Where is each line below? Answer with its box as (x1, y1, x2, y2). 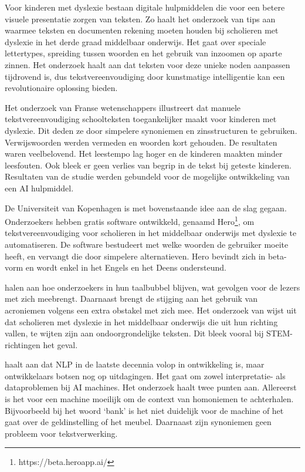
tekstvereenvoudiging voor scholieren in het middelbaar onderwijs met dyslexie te (5, 227, 297, 239)
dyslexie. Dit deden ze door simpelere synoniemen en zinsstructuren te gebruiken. (5, 124, 297, 136)
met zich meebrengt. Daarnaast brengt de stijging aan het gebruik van (5, 292, 258, 305)
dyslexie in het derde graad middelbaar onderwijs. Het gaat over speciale (5, 35, 266, 48)
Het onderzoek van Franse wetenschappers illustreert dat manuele (5, 101, 241, 113)
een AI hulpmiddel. (5, 181, 74, 194)
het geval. (43, 338, 78, 350)
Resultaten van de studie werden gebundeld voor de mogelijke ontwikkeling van (5, 170, 290, 183)
